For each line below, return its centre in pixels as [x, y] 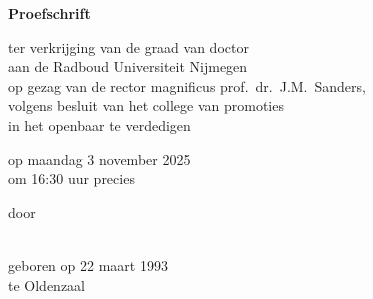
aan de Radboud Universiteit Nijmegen [128, 66]
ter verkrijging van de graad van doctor [128, 46]
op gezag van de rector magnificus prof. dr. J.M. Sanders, [187, 85]
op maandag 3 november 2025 [99, 158]
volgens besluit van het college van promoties [146, 105]
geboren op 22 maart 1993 [88, 264]
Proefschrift [49, 13]
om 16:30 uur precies [71, 178]
